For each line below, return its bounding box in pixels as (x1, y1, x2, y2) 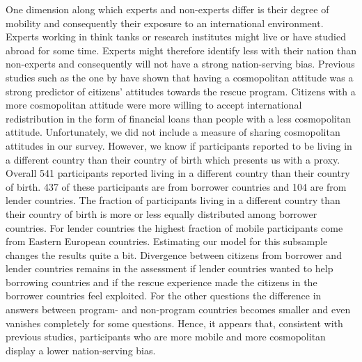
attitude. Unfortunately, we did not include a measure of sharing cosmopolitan (6, 125, 340, 139)
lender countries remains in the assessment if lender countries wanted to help (6, 261, 333, 276)
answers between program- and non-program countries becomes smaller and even (6, 302, 351, 317)
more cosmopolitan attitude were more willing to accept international (6, 97, 302, 112)
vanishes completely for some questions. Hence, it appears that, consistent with (6, 315, 343, 330)
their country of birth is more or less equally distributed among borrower (6, 206, 317, 221)
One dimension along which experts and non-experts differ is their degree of (6, 2, 329, 16)
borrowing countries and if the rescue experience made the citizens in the (6, 274, 317, 289)
